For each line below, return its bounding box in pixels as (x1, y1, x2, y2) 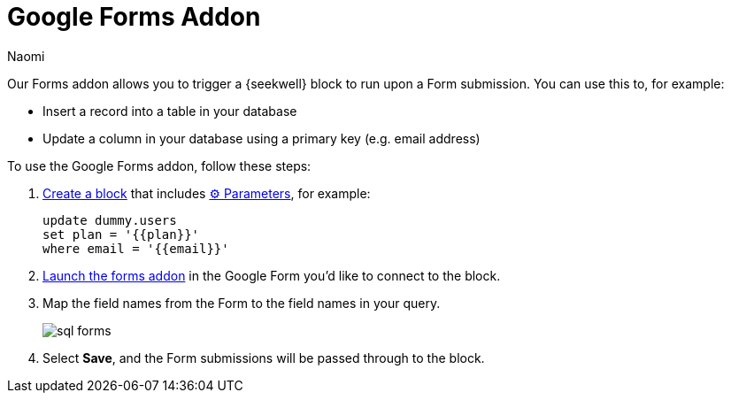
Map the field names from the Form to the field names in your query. (42, 295, 441, 311)
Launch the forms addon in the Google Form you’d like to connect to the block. (42, 267, 501, 283)
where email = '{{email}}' (42, 241, 229, 256)
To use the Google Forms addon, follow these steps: (7, 158, 312, 173)
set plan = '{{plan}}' (42, 227, 200, 242)
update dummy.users (42, 212, 177, 227)
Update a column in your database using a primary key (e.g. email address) (42, 130, 481, 146)
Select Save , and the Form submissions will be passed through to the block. (42, 350, 485, 365)
